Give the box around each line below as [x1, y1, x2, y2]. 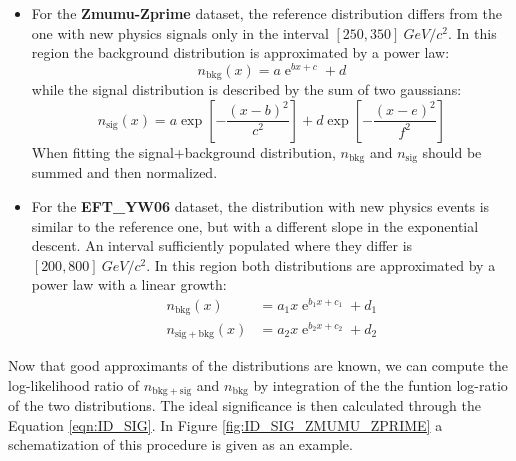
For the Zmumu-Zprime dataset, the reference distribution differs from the [31, 3, 502, 23]
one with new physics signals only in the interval [31, 22, 329, 43]
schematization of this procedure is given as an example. [8, 434, 353, 455]
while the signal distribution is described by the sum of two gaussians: [31, 79, 462, 100]
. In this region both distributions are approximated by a [146, 254, 496, 275]
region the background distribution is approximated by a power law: [31, 42, 450, 63]
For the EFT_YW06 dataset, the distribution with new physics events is [31, 195, 490, 216]
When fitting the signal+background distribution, [31, 141, 336, 162]
